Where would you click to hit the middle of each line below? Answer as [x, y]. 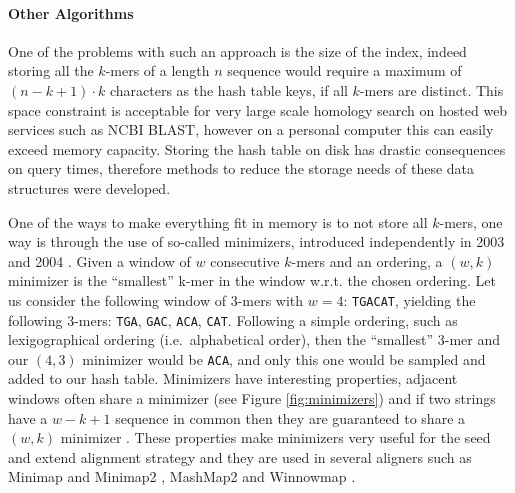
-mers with [270, 299]
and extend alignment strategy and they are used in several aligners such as [240, 456]
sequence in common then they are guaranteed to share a [290, 417]
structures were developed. [89, 187]
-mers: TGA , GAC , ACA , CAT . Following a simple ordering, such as [266, 319]
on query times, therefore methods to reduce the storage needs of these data [241, 168]
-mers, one [471, 221]
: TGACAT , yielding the [409, 299]
